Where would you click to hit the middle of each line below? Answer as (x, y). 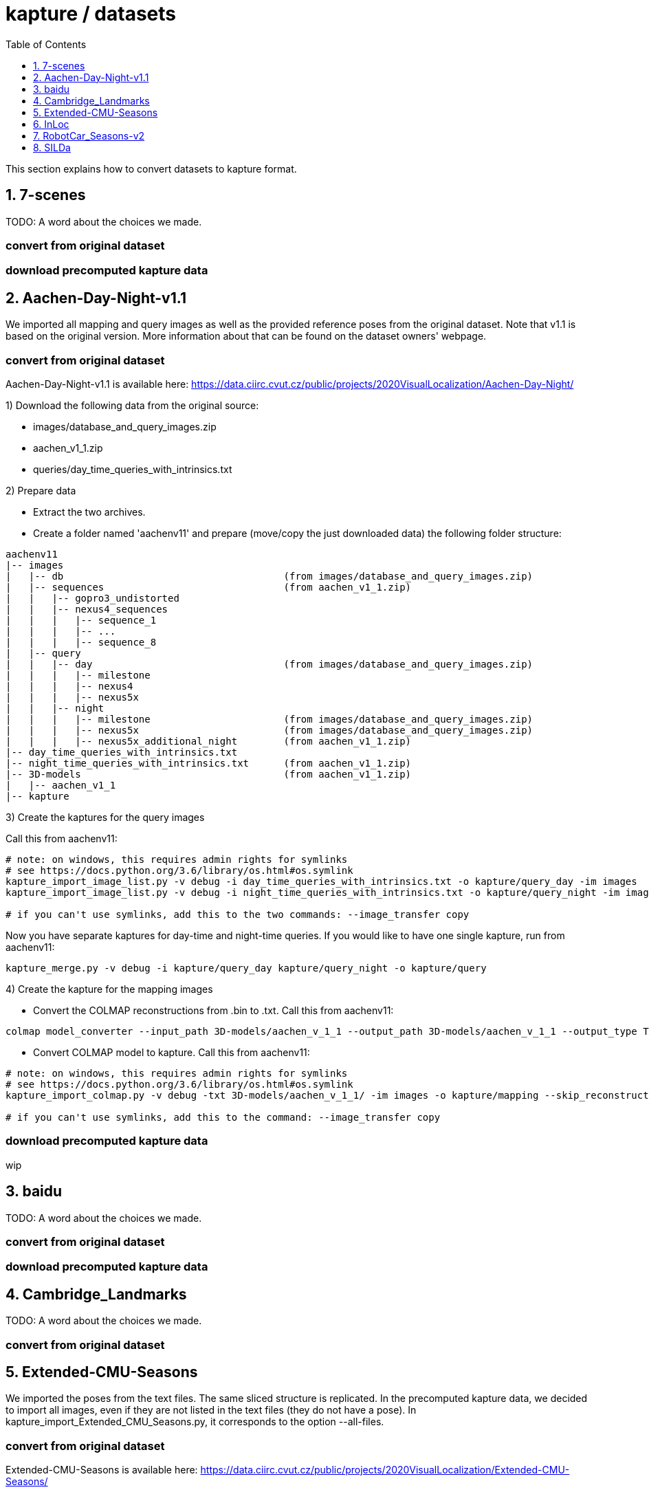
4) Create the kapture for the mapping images (109, 989)
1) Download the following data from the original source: (132, 405)
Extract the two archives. (89, 512)
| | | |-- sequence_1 (81, 620)
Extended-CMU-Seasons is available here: (102, 1470)
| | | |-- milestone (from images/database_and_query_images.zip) (269, 719)
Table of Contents (46, 44)
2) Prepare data (41, 490)
